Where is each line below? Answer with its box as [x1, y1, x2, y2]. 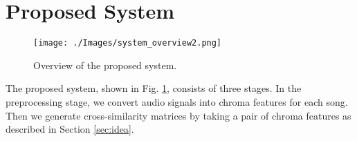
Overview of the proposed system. [33, 57, 177, 72]
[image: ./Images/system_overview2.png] [33, 38, 222, 48]
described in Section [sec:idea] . [6, 122, 134, 136]
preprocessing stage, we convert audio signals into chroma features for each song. [6, 94, 348, 109]
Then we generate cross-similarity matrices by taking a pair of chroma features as [6, 108, 351, 122]
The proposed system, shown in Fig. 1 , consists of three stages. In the [6, 81, 302, 95]
